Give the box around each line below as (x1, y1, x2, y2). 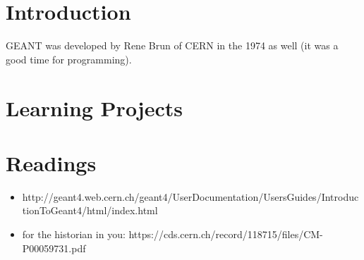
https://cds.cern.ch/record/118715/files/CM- (128, 227, 323, 241)
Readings (6, 148, 97, 177)
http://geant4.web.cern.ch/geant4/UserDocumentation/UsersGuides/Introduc (22, 189, 359, 204)
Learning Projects (6, 93, 183, 122)
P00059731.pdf (22, 240, 86, 255)
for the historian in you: (22, 227, 126, 241)
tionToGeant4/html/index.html (22, 203, 158, 218)
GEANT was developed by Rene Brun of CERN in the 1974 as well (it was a (6, 38, 339, 53)
